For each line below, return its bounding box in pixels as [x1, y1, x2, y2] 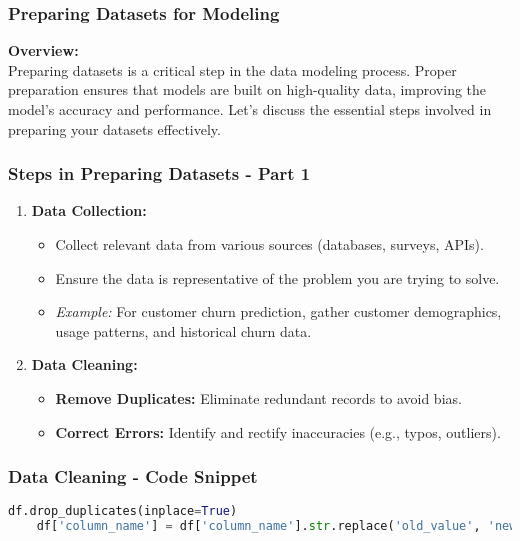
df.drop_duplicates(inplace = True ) [8, 504, 238, 519]
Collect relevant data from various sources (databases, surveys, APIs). [55, 234, 484, 254]
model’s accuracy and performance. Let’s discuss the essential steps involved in [8, 99, 492, 119]
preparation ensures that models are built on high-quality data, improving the [8, 79, 487, 100]
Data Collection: [31, 200, 147, 221]
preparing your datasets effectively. [8, 118, 221, 139]
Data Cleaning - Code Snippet [8, 464, 258, 489]
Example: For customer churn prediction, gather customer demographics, [55, 301, 502, 322]
